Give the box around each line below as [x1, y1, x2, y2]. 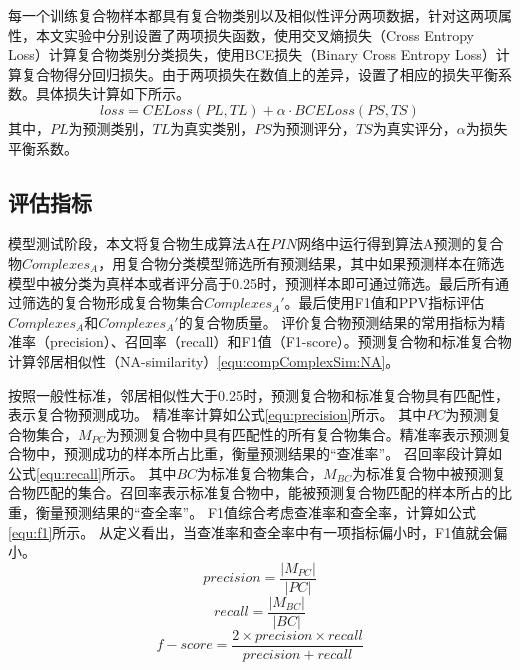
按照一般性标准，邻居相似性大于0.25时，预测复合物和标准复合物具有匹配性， [8, 384, 509, 405]
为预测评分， [271, 117, 356, 138]
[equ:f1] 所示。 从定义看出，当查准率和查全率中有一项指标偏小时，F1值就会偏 [8, 521, 508, 542]
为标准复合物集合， [197, 462, 324, 483]
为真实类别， [170, 117, 255, 138]
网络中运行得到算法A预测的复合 [296, 233, 504, 254]
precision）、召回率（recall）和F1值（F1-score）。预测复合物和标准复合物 [49, 331, 512, 352]
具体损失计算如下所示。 [35, 83, 190, 104]
